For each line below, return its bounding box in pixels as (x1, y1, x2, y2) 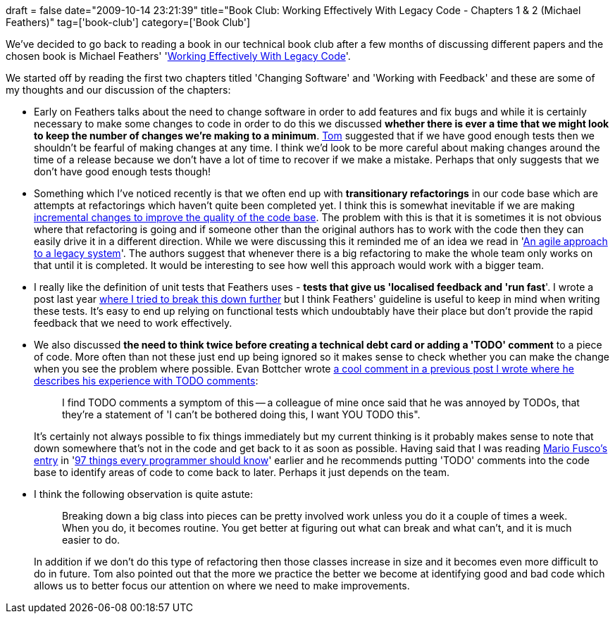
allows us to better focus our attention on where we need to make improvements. (34, 580, 410, 592)
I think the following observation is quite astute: (34, 488, 254, 500)
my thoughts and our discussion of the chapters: (6, 84, 231, 96)
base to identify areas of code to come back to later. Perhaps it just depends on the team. (34, 466, 450, 478)
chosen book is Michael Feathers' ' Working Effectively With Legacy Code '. (6, 50, 351, 62)
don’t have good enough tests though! (34, 165, 211, 177)
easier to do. (62, 534, 120, 546)
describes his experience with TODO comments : (34, 375, 259, 387)
